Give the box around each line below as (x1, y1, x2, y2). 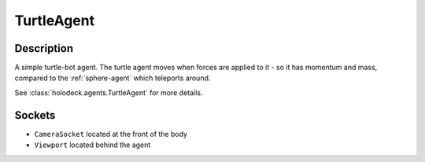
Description (14, 42, 74, 55)
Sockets (14, 109, 56, 122)
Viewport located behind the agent (34, 140, 151, 149)
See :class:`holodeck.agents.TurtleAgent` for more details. (14, 87, 203, 98)
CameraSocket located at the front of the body (34, 129, 188, 138)
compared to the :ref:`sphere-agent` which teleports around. (14, 73, 211, 83)
